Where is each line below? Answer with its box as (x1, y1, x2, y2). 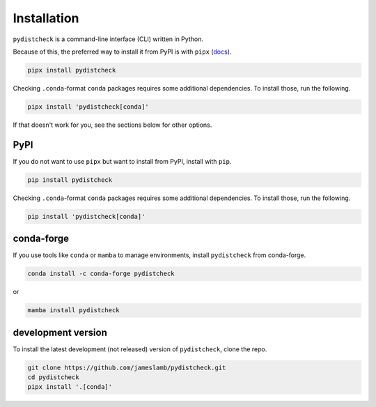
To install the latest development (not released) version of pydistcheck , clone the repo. (13, 345, 267, 353)
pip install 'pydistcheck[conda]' (27, 213, 146, 220)
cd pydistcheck (27, 374, 79, 381)
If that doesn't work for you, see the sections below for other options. (13, 121, 212, 129)
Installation (13, 10, 79, 26)
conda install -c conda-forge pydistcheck (27, 270, 175, 278)
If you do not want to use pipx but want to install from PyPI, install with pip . (13, 157, 232, 165)
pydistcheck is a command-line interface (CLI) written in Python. (13, 35, 203, 43)
